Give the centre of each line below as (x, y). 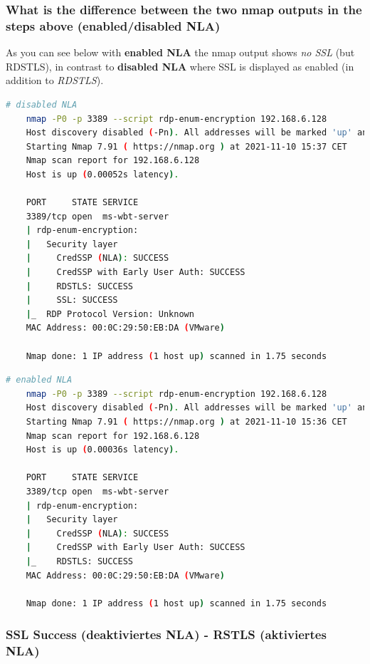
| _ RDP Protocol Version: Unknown (110, 314)
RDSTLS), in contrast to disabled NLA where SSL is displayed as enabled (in (180, 66)
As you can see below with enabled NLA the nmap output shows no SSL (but (180, 52)
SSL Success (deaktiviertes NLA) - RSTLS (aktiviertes (166, 634)
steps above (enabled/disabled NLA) (113, 25)
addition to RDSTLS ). (55, 80)
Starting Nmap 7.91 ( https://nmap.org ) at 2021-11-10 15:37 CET (186, 146)
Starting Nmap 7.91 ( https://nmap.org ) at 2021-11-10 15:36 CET (186, 421)
